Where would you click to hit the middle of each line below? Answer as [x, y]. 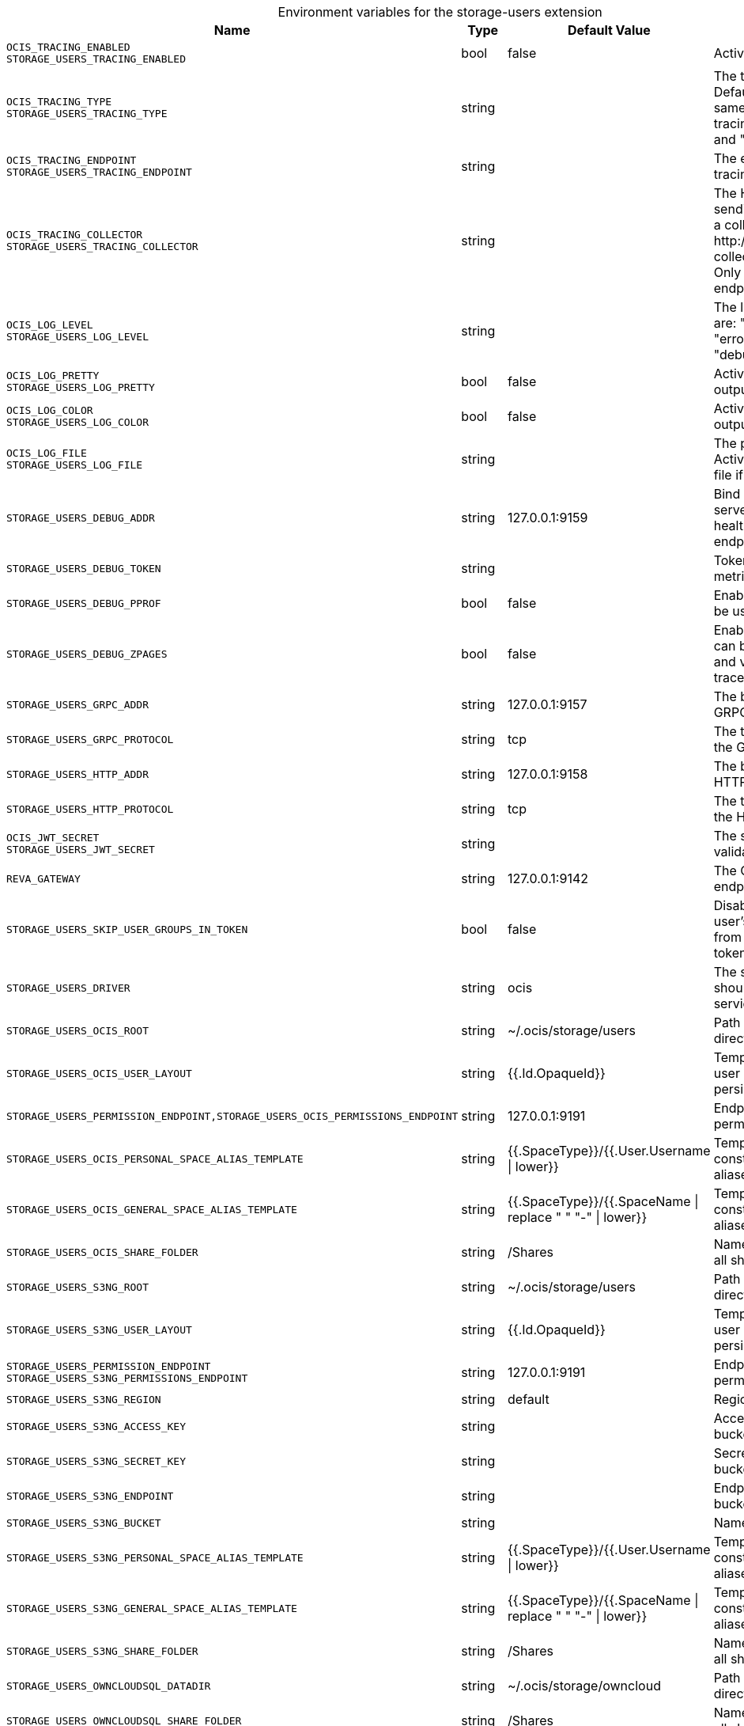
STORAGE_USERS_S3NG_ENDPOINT [90, 1496]
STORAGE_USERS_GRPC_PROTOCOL [90, 739]
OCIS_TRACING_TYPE [59, 102]
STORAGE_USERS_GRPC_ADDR [78, 704]
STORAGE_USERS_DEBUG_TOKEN [84, 568]
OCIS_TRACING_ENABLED [68, 47]
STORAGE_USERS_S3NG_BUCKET [84, 1523]
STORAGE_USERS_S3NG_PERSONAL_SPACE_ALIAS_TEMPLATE [155, 1557]
